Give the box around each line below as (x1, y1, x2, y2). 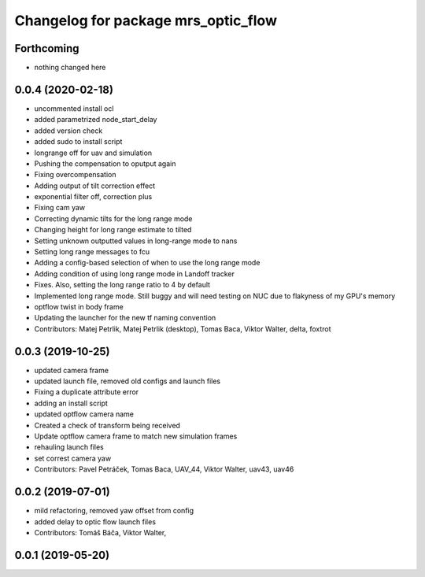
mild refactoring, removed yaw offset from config (34, 506, 194, 516)
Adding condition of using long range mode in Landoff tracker (34, 268, 235, 279)
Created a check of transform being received (34, 420, 181, 430)
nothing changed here (34, 63, 106, 72)
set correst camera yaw (34, 453, 112, 463)
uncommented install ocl (34, 103, 114, 113)
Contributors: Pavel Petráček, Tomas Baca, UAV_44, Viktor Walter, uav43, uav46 (34, 464, 294, 474)
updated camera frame (34, 365, 109, 375)
